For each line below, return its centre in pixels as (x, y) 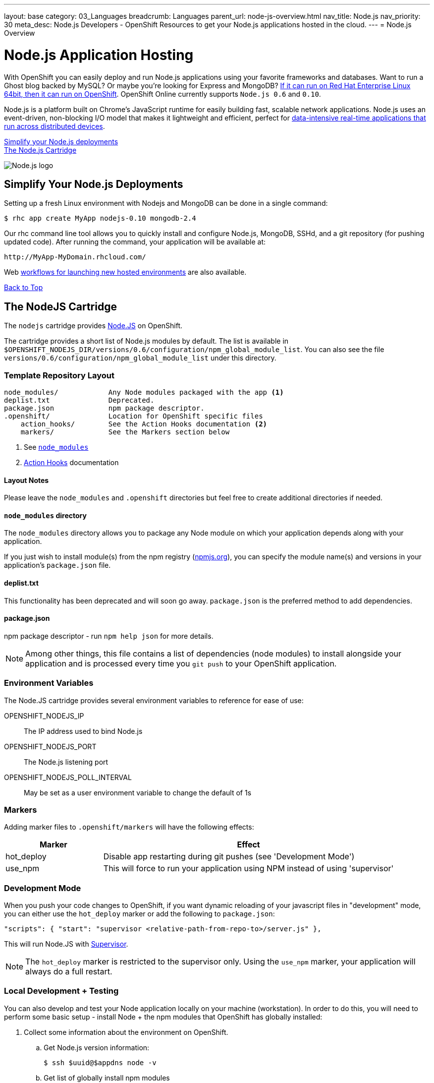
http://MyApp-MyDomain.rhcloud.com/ (75, 257)
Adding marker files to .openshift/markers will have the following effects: (129, 827)
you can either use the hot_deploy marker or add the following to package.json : (139, 914)
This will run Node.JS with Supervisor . (66, 944)
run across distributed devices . (54, 126)
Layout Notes (27, 480)
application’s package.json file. (57, 565)
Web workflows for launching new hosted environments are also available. (125, 272)
